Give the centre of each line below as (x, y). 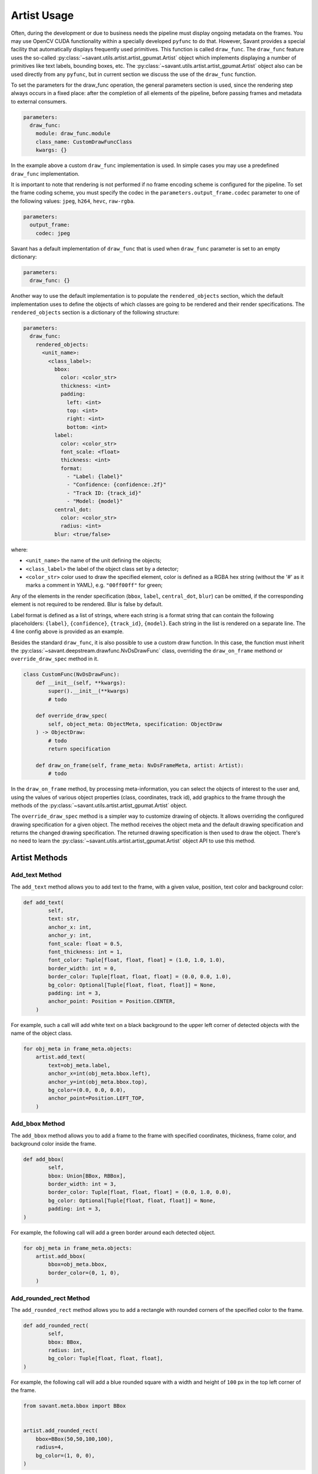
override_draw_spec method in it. (55, 659)
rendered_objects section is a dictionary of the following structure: (95, 312)
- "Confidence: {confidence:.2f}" (117, 485)
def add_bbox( (44, 1159)
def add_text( (44, 902)
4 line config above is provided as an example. (67, 631)
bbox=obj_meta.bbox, (78, 1264)
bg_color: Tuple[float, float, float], (105, 1358)
